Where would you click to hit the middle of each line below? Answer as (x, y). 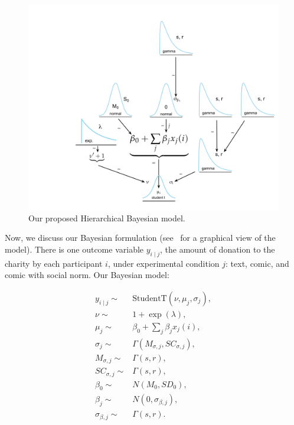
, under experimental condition (164, 263)
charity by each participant (54, 263)
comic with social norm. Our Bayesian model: (87, 275)
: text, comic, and (257, 263)
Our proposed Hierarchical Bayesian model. (107, 218)
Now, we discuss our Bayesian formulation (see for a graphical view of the (140, 238)
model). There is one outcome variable (74, 249)
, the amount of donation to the (218, 249)
